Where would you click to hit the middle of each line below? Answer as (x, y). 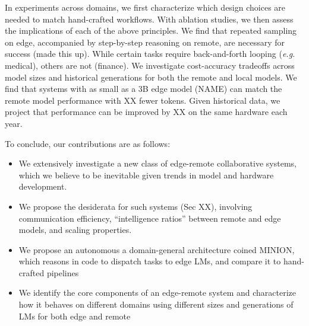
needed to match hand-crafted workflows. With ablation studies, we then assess (149, 19)
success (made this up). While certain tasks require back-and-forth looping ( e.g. (150, 54)
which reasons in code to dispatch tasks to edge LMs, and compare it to (150, 261)
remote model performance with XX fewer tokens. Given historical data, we (143, 100)
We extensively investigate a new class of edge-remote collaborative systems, (157, 163)
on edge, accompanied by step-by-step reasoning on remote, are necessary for (145, 42)
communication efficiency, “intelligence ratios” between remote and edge (150, 218)
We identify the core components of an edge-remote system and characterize (157, 293)
